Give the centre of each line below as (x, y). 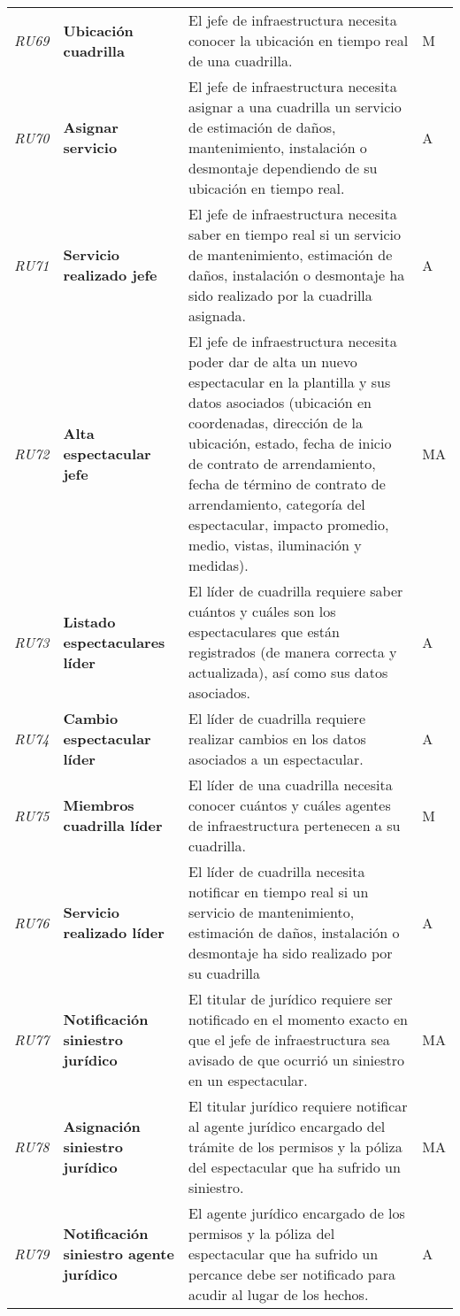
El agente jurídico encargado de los (297, 1213)
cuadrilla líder (113, 825)
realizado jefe (110, 275)
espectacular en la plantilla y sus (290, 382)
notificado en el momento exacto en (298, 1019)
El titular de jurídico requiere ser (291, 999)
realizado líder (114, 932)
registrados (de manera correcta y (293, 652)
